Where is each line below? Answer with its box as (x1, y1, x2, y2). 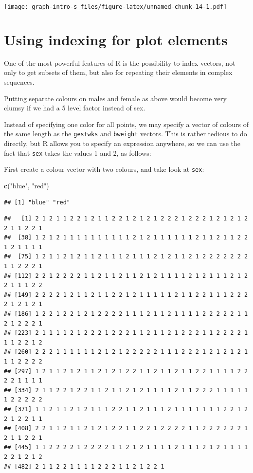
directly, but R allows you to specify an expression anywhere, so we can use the (4, 138, 241, 148)
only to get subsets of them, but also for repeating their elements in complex (4, 67, 233, 77)
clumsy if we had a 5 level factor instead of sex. (4, 103, 145, 113)
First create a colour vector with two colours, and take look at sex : (4, 164, 204, 174)
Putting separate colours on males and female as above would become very (4, 93, 227, 103)
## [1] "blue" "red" (4, 199, 71, 206)
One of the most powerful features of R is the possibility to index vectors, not (4, 57, 235, 68)
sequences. (4, 76, 35, 87)
